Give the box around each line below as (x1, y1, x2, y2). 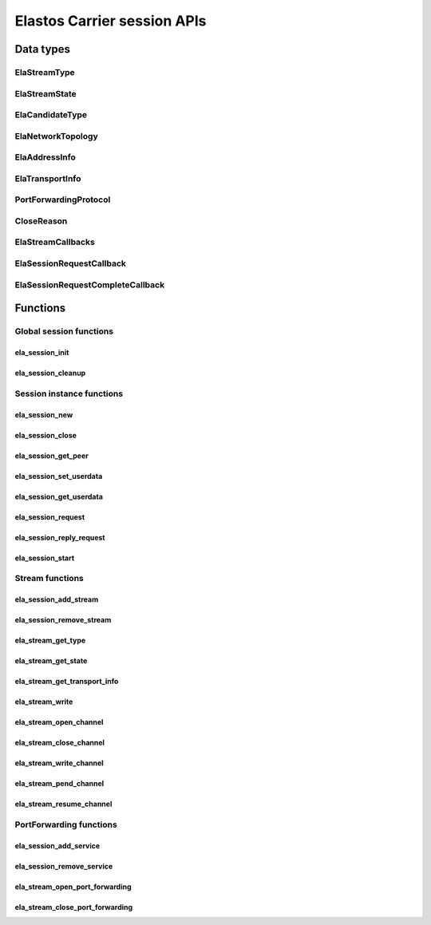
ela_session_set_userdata (14, 471, 103, 480)
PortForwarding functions (14, 819, 117, 830)
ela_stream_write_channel (14, 758, 104, 768)
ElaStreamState (14, 88, 77, 99)
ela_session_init (14, 347, 69, 357)
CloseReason (14, 215, 68, 227)
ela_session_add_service (14, 840, 101, 850)
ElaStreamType (14, 66, 75, 77)
